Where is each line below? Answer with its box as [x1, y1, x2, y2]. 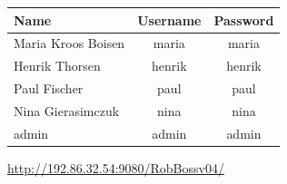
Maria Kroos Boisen [14, 34, 125, 53]
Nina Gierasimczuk [14, 101, 120, 120]
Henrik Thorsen [14, 56, 101, 75]
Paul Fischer [14, 79, 84, 98]
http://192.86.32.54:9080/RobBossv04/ [7, 158, 224, 177]
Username [137, 10, 202, 29]
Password [213, 10, 274, 29]
